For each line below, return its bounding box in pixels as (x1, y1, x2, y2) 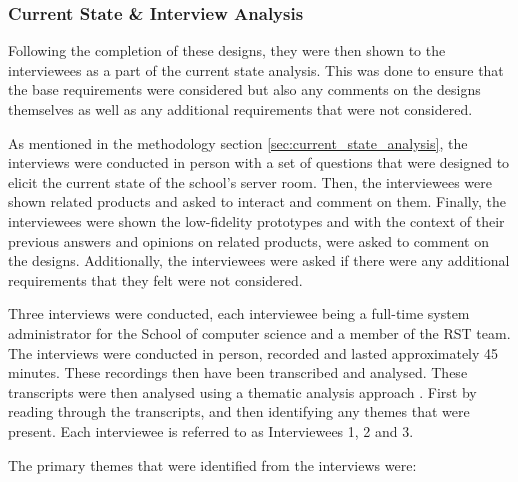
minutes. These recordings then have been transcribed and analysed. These (8, 362, 468, 383)
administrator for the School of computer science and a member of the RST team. (8, 322, 511, 343)
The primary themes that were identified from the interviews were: (8, 454, 417, 475)
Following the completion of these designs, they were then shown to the (8, 40, 446, 61)
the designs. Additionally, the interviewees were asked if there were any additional (8, 250, 510, 271)
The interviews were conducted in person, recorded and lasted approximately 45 (8, 342, 499, 363)
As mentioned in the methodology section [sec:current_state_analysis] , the (8, 132, 468, 153)
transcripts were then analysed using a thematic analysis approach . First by (8, 381, 477, 402)
